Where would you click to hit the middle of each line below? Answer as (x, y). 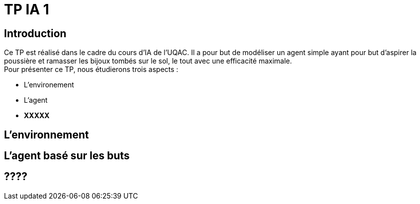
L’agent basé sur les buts (67, 156)
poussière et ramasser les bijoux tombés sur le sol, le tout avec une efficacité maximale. (148, 61)
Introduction (35, 33)
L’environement (49, 85)
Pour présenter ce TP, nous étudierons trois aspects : (91, 69)
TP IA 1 (27, 9)
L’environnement (46, 135)
